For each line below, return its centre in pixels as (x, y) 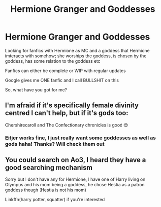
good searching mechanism (49, 168)
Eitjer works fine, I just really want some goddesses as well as (80, 138)
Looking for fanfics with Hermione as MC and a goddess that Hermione (78, 50)
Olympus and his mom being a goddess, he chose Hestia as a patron (75, 185)
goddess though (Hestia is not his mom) (46, 190)
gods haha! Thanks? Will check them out (55, 144)
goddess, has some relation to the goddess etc (53, 61)
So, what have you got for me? (36, 89)
